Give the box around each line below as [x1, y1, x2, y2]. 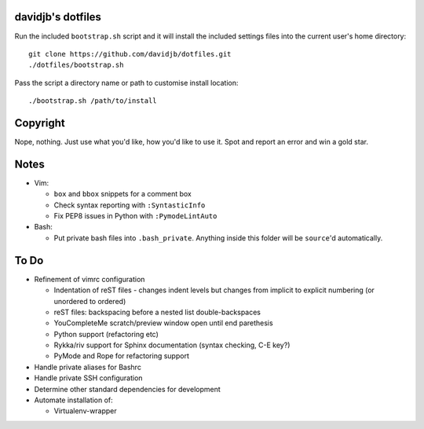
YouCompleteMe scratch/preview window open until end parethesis [53, 318, 274, 328]
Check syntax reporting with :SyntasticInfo [53, 200, 206, 210]
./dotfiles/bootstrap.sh [28, 60, 124, 70]
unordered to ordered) [53, 296, 126, 306]
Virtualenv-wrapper [53, 406, 117, 416]
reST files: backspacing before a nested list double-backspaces [53, 307, 261, 317]
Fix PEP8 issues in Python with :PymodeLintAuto [53, 211, 217, 221]
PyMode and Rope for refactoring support [53, 351, 190, 361]
